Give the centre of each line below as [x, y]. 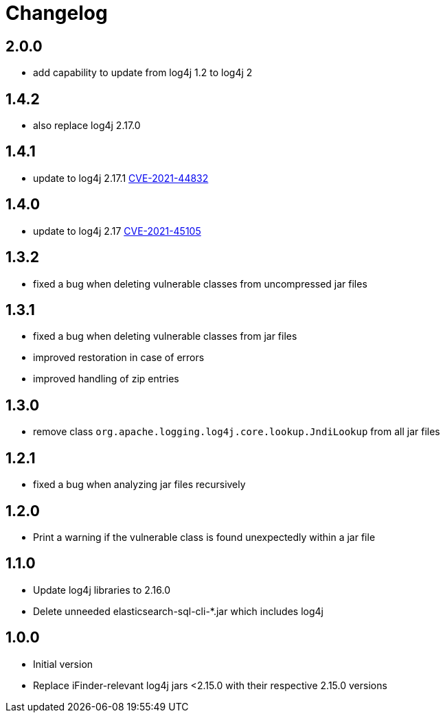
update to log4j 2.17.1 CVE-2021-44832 [121, 178]
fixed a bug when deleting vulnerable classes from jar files [165, 336]
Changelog [57, 13]
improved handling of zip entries [106, 379]
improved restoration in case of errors [119, 358]
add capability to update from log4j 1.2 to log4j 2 [143, 73]
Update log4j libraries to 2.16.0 [102, 590]
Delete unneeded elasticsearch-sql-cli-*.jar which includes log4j [178, 611]
